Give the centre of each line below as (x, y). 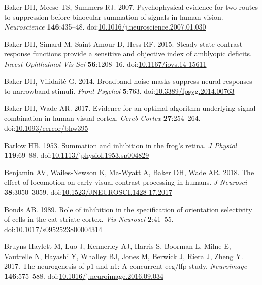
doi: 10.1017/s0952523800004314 (53, 229)
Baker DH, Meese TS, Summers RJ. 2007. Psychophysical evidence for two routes (131, 7)
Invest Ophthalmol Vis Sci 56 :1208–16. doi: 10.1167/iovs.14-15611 (105, 63)
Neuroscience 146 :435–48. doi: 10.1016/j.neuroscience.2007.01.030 (105, 27)
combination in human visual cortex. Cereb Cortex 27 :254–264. (102, 118)
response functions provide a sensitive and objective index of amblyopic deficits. (128, 54)
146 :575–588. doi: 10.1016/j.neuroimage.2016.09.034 (84, 276)
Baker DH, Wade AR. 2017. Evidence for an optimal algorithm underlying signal (130, 108)
